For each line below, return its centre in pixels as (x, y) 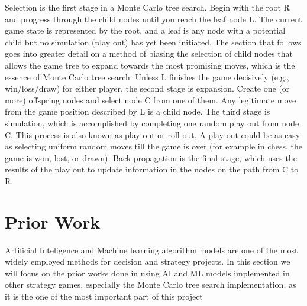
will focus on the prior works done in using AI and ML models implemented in (147, 273)
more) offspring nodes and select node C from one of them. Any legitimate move (151, 100)
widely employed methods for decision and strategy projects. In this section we (148, 261)
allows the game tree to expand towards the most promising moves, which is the (150, 65)
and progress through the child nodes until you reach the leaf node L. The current (153, 19)
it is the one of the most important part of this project (104, 296)
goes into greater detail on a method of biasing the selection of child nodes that (149, 53)
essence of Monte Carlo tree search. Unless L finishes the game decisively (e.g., (147, 76)
